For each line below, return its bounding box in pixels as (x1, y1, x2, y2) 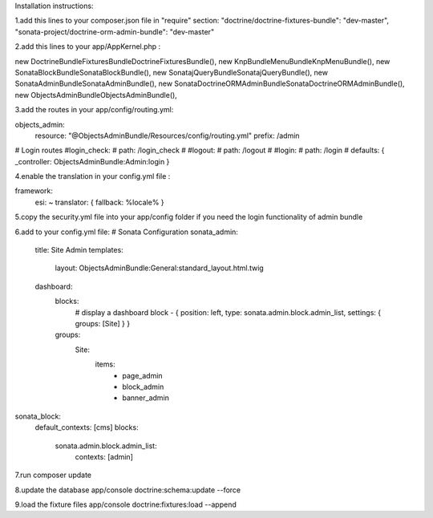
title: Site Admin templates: (34, 245, 123, 255)
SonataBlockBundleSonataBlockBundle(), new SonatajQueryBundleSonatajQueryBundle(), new (14, 67, 329, 77)
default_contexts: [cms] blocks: (34, 423, 140, 432)
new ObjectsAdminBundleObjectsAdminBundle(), (14, 90, 178, 99)
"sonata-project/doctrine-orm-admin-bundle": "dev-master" (14, 26, 215, 36)
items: (95, 359, 115, 369)
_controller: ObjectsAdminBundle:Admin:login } (14, 156, 170, 166)
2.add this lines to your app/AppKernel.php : (14, 42, 161, 51)
